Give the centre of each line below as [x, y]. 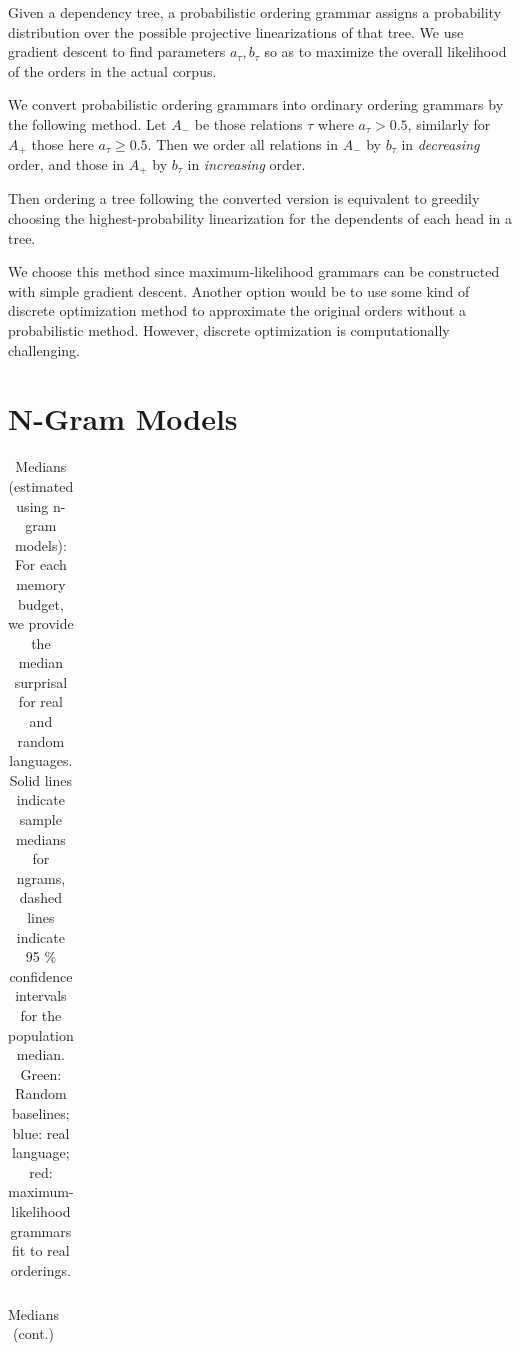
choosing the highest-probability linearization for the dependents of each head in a [260, 218]
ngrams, [41, 877]
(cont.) [33, 1333]
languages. [41, 760]
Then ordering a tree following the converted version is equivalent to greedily [244, 198]
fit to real [41, 1250]
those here [62, 143]
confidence [41, 975]
